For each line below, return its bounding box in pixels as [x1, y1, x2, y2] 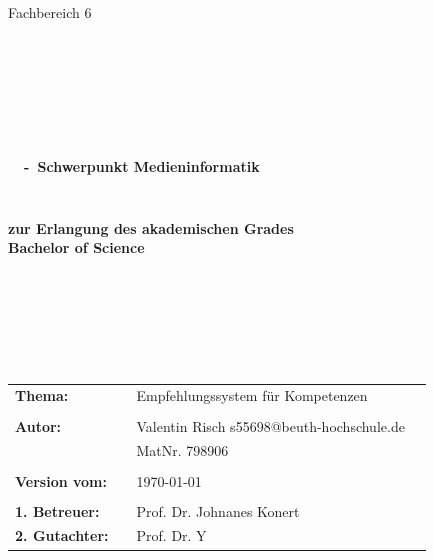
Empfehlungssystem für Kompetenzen [136, 385, 368, 406]
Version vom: [15, 470, 107, 491]
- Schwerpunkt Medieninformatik [24, 155, 260, 176]
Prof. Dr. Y [136, 525, 207, 546]
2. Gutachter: [15, 525, 109, 546]
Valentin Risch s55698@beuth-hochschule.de [136, 415, 405, 436]
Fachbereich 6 [8, 2, 92, 22]
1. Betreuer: [15, 500, 100, 521]
